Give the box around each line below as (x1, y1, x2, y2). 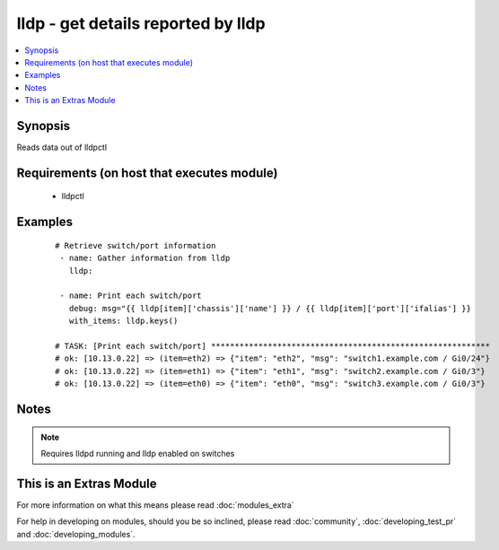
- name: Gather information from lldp (59, 253, 231, 264)
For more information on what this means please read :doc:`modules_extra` (16, 499, 295, 511)
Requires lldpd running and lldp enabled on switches (40, 448, 235, 458)
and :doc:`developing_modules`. (16, 528, 136, 539)
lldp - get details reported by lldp (16, 13, 266, 33)
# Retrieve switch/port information (55, 240, 216, 250)
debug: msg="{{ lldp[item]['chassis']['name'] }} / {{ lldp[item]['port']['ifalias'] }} (68, 303, 471, 313)
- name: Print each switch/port (59, 291, 202, 301)
